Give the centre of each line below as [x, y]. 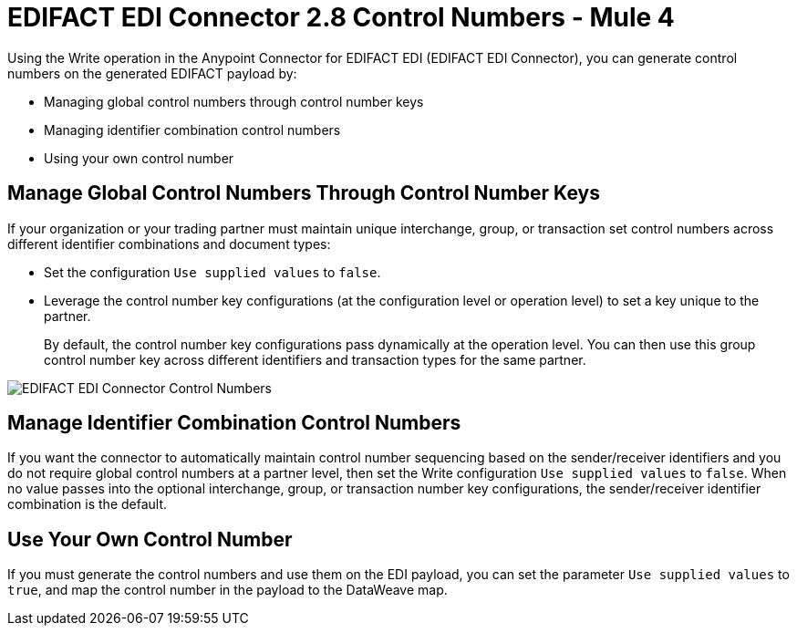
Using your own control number [139, 158]
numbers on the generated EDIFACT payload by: [152, 73]
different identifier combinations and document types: [169, 244]
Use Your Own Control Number [150, 539]
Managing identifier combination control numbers [192, 130]
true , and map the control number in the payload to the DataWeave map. [228, 590]
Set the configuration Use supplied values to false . [212, 272]
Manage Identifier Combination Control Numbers [234, 423]
